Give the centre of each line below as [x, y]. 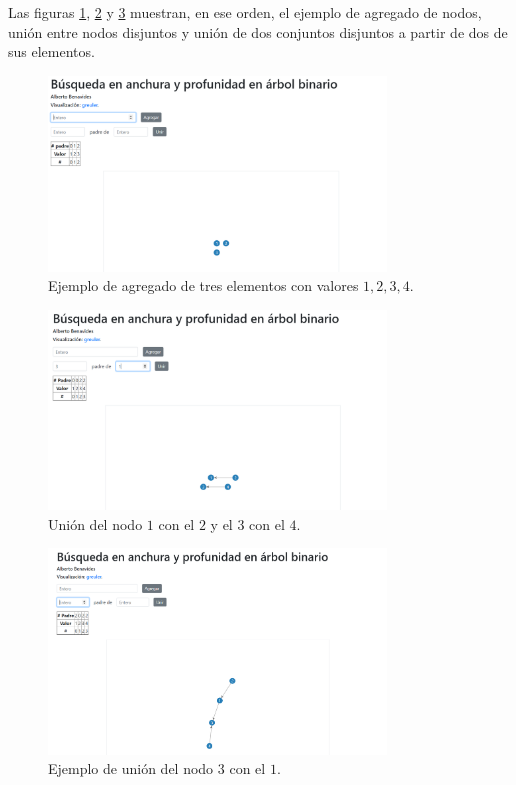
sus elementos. [51, 51]
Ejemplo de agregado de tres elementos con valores [203, 285]
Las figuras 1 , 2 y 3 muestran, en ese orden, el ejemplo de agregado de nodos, [245, 12]
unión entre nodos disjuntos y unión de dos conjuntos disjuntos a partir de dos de [258, 31]
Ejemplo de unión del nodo [131, 768]
